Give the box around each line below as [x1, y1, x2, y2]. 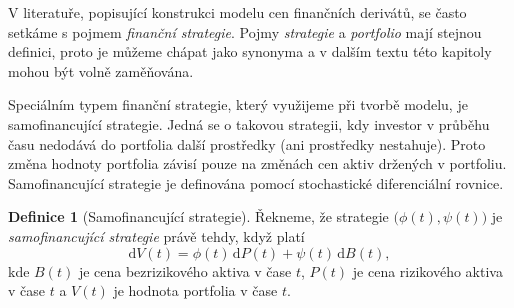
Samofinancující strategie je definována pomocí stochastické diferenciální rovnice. [8, 172, 504, 193]
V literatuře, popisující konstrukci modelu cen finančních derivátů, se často [8, 2, 467, 22]
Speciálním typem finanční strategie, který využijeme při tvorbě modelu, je [8, 94, 468, 115]
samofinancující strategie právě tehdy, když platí [8, 225, 305, 246]
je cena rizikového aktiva [352, 260, 503, 281]
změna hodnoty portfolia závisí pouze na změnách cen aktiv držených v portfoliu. [8, 153, 507, 174]
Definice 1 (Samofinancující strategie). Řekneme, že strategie [8, 206, 389, 227]
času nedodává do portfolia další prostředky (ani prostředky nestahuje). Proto [8, 133, 486, 154]
